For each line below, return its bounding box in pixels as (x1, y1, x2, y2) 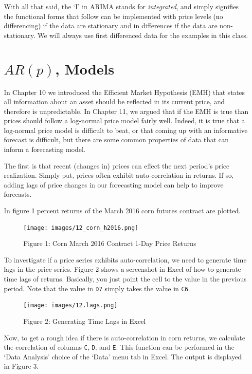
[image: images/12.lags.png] (23, 302, 118, 309)
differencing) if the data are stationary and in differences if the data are (4, 20, 217, 31)
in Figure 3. (4, 361, 39, 371)
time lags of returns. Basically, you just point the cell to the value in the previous (4, 274, 247, 284)
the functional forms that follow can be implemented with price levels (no (4, 11, 223, 21)
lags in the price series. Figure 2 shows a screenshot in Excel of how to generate (4, 264, 241, 274)
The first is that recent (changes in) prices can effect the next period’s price (4, 160, 230, 170)
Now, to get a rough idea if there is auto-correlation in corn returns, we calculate (4, 332, 245, 342)
